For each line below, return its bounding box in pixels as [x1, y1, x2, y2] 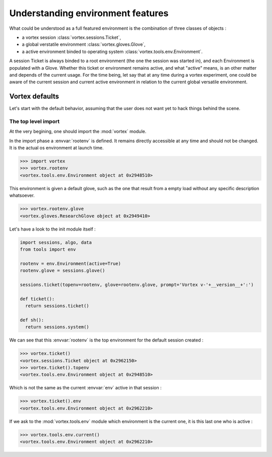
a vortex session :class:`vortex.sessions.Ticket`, [22, 34, 121, 40]
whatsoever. [9, 192, 35, 199]
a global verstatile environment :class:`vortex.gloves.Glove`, [22, 41, 146, 47]
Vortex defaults [9, 92, 59, 101]
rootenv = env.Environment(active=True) [20, 260, 121, 266]
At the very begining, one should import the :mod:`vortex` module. [9, 129, 147, 135]
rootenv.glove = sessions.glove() [20, 268, 105, 273]
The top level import [9, 118, 60, 125]
